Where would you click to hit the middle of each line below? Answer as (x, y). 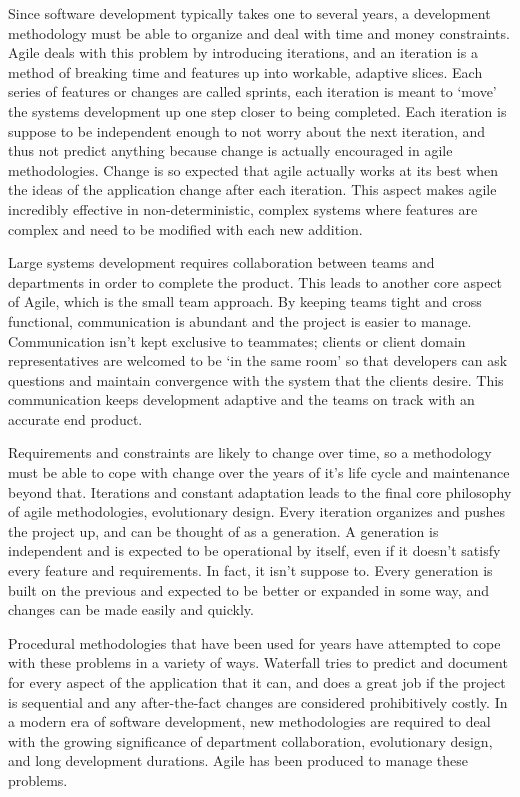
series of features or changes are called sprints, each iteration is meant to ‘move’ (252, 91)
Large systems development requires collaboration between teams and (221, 262)
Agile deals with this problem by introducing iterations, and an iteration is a (243, 52)
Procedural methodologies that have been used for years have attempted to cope (254, 642)
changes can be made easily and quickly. (131, 609)
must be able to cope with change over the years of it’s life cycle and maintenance (259, 472)
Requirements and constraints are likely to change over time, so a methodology (250, 452)
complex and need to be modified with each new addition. (185, 228)
